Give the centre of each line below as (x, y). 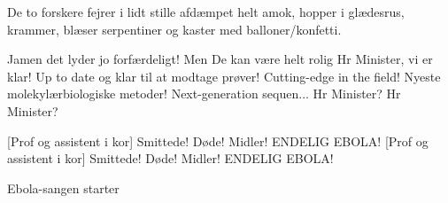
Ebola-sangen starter (63, 187)
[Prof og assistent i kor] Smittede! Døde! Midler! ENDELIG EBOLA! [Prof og (218, 141)
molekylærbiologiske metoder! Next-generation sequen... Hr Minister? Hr (204, 94)
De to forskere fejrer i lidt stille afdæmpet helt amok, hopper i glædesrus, (206, 12)
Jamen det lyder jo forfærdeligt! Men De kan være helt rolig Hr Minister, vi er (220, 59)
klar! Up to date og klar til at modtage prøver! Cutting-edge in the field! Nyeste (224, 76)
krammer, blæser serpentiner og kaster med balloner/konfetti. (174, 29)
